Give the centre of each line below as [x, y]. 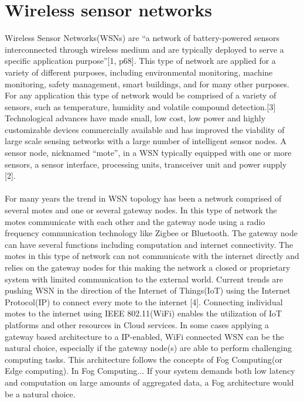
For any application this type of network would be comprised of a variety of [141, 95]
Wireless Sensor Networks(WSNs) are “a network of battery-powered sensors [142, 38]
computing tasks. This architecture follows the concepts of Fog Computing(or [144, 359]
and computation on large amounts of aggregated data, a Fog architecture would [149, 382]
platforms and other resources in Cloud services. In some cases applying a [137, 324]
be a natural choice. [40, 394]
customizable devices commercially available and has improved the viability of [145, 129]
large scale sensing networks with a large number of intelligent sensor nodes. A [146, 141]
